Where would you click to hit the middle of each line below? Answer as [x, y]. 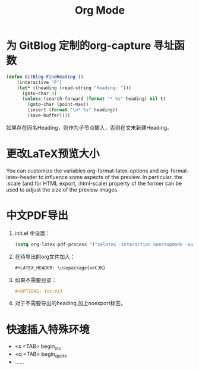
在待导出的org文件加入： [45, 256]
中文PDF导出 [37, 216]
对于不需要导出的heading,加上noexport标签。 [70, 303]
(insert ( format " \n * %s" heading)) [73, 110]
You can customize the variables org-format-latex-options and [83, 171]
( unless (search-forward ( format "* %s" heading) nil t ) [94, 99]
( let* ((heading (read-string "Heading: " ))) [74, 88]
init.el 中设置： [32, 233]
